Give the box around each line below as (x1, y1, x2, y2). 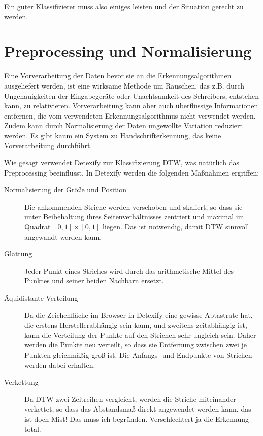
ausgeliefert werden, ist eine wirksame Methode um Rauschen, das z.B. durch (4, 80, 245, 91)
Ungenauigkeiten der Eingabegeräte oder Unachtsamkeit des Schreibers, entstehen (4, 90, 259, 101)
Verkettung (4, 376, 39, 387)
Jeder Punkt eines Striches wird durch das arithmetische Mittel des (24, 265, 234, 276)
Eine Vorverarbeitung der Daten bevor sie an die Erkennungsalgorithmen (4, 70, 232, 81)
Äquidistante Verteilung (4, 293, 78, 303)
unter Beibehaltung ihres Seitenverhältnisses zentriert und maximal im (24, 211, 244, 222)
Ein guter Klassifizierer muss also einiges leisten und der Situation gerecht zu (4, 1, 244, 11)
